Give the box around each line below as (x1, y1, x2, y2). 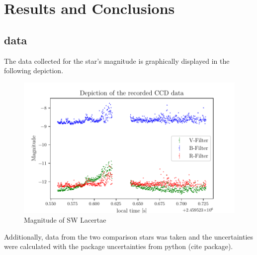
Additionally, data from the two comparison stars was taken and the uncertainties (4, 231, 254, 242)
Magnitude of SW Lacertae (24, 215, 106, 225)
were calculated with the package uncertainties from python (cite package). (4, 241, 233, 252)
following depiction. (4, 65, 64, 76)
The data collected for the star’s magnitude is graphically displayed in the (4, 55, 230, 66)
